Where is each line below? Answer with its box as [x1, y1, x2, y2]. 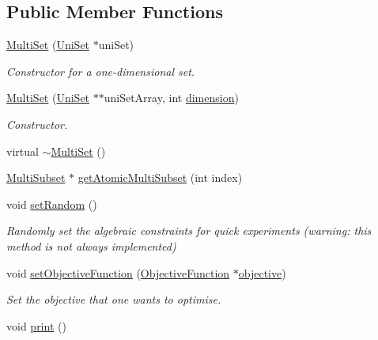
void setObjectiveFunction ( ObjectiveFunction [6, 264, 230, 281]
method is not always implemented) [6, 237, 176, 254]
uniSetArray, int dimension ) [104, 89, 239, 106]
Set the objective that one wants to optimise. [6, 291, 221, 308]
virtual [6, 142, 39, 159]
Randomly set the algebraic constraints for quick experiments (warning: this [6, 222, 372, 239]
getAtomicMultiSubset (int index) [77, 169, 243, 186]
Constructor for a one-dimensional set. [6, 62, 195, 79]
